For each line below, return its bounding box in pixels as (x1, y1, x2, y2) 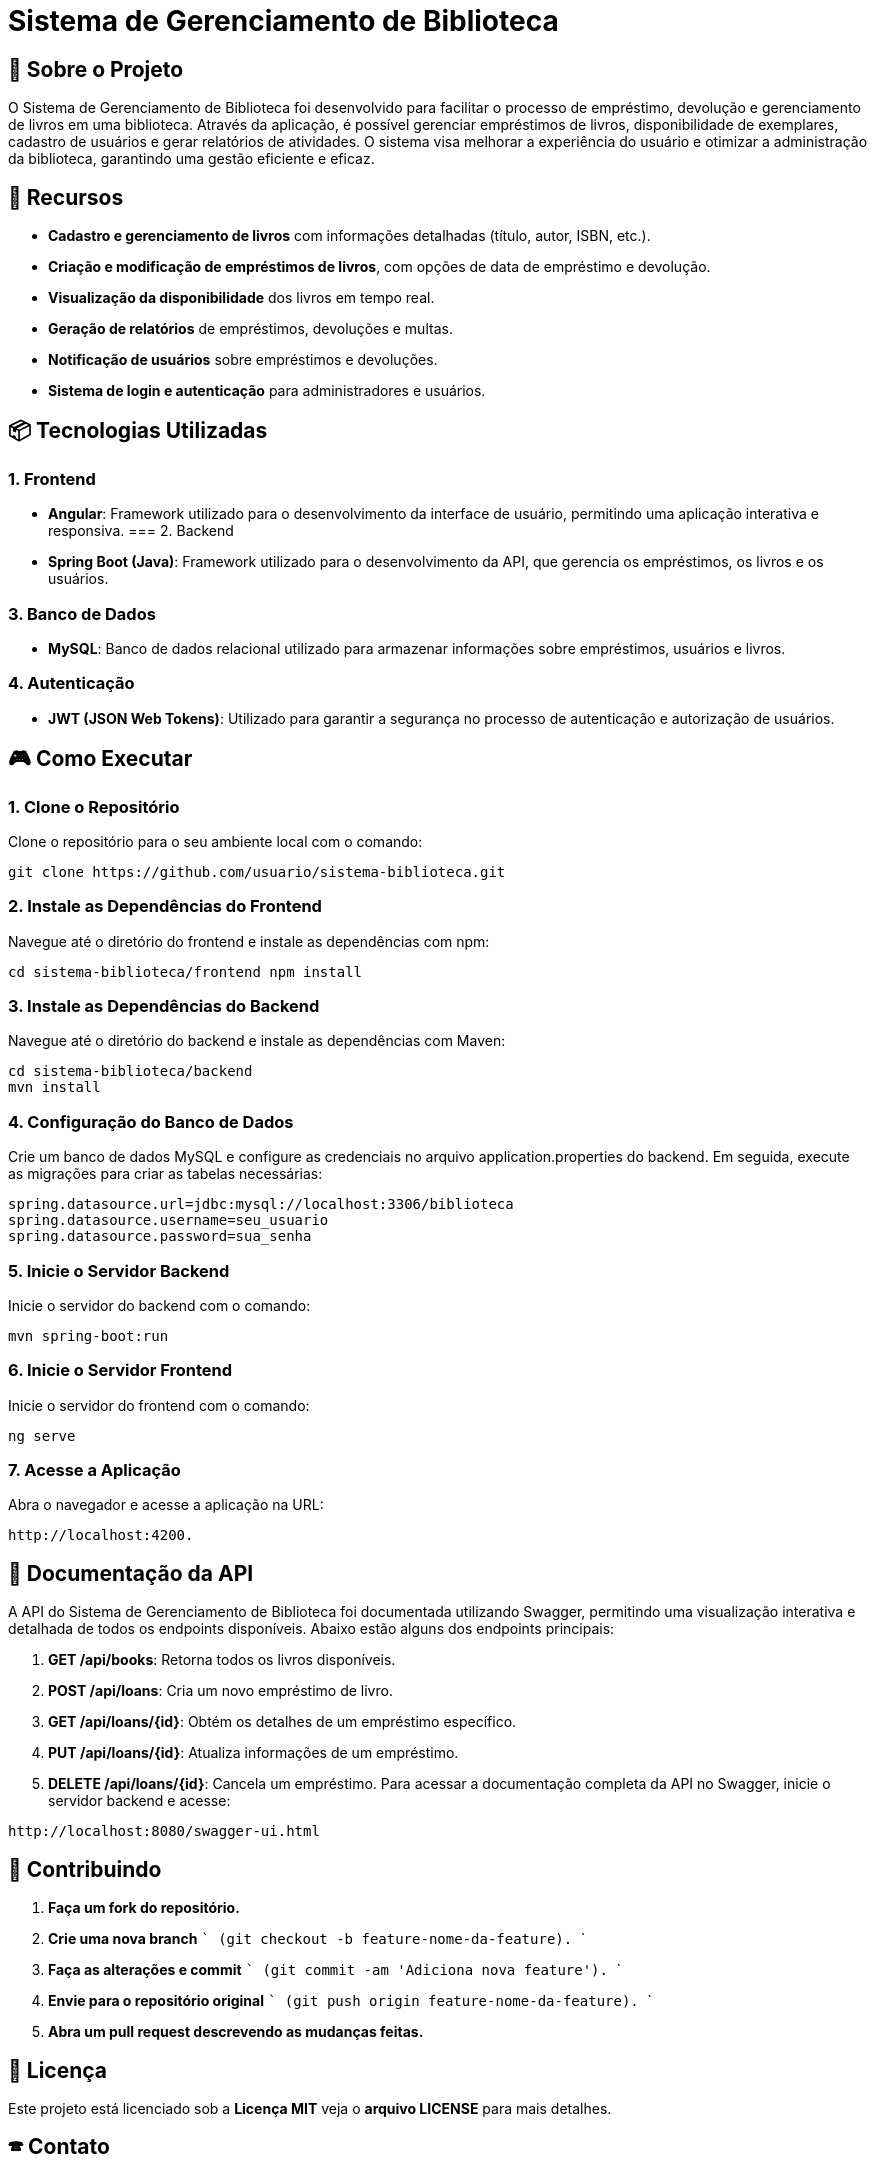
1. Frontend (8, 468, 96, 489)
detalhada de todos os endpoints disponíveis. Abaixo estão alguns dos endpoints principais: (8, 1620, 615, 1638)
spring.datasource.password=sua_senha (8, 1228, 312, 1245)
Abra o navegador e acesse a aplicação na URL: (8, 1496, 324, 1514)
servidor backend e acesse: (48, 1792, 231, 1810)
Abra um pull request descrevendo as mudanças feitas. (48, 2023, 424, 2041)
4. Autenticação (8, 673, 135, 694)
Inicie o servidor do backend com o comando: (8, 1296, 311, 1314)
